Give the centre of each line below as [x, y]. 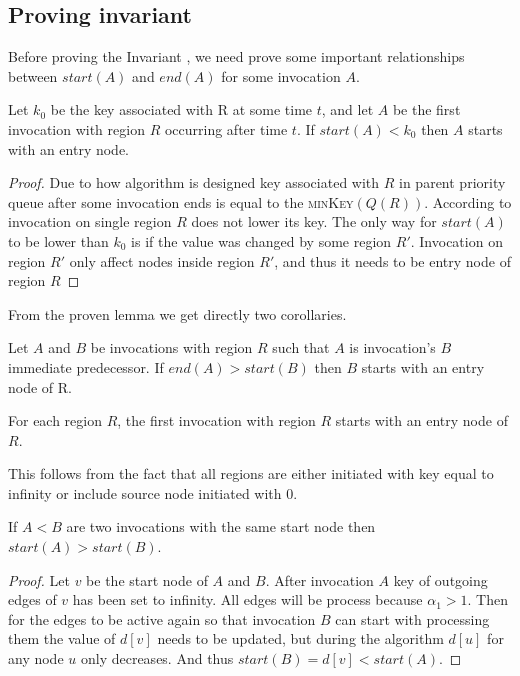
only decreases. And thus [157, 658]
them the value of [62, 638]
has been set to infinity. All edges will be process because [247, 599]
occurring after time [226, 128]
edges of [32, 599]
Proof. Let [39, 579]
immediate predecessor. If [86, 366]
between [33, 75]
